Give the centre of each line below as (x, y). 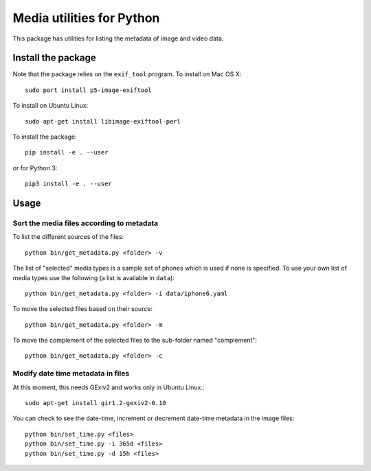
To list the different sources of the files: (68, 237)
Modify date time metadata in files (71, 374)
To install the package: (45, 137)
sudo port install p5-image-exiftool (89, 90)
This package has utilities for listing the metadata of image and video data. (118, 38)
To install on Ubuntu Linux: (50, 106)
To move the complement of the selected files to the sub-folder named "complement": (135, 341)
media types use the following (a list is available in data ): (94, 277)
